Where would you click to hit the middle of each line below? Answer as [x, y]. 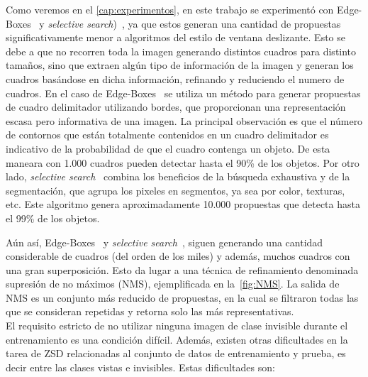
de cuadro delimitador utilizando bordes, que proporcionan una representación [176, 107]
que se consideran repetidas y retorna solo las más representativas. [150, 311]
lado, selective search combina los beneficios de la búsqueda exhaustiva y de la [178, 176]
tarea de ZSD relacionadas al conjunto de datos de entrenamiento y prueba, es [176, 353]
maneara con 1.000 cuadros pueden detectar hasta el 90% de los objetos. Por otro [183, 162]
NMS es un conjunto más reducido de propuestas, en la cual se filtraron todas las [182, 297]
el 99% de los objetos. [53, 218]
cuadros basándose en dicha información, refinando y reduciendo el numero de [175, 78]
